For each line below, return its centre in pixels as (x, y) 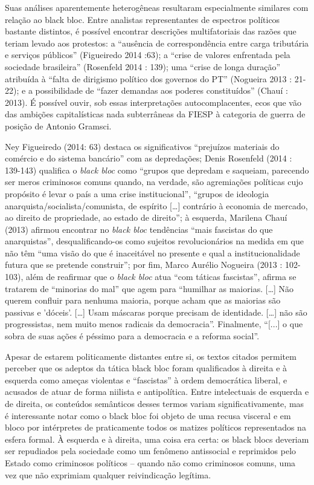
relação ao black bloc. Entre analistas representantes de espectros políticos (143, 19)
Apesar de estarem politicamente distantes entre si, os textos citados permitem (151, 356)
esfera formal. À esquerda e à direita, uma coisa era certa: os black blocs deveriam (157, 439)
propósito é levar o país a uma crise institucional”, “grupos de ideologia (137, 193)
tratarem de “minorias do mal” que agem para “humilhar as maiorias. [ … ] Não (149, 288)
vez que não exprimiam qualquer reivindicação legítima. (108, 474)
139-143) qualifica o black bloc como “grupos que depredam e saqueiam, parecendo (157, 170)
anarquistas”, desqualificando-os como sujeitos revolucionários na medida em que (154, 241)
